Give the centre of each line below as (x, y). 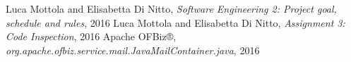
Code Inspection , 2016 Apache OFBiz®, (91, 36)
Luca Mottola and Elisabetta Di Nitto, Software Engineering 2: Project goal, (171, 8)
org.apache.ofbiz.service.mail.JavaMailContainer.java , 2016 (133, 50)
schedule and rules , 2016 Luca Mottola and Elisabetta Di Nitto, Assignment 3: (175, 22)
